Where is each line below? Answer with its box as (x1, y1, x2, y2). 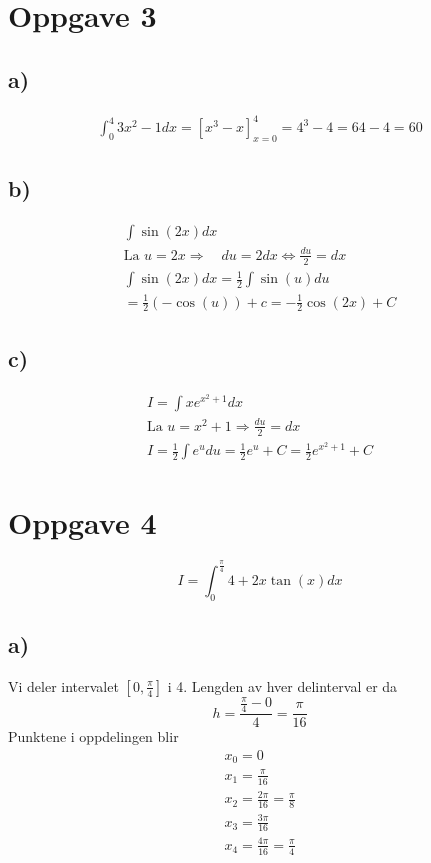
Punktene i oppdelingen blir (8, 726, 179, 747)
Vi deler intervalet (8, 675, 119, 696)
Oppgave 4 (8, 501, 157, 542)
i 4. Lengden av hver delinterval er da (167, 675, 398, 696)
